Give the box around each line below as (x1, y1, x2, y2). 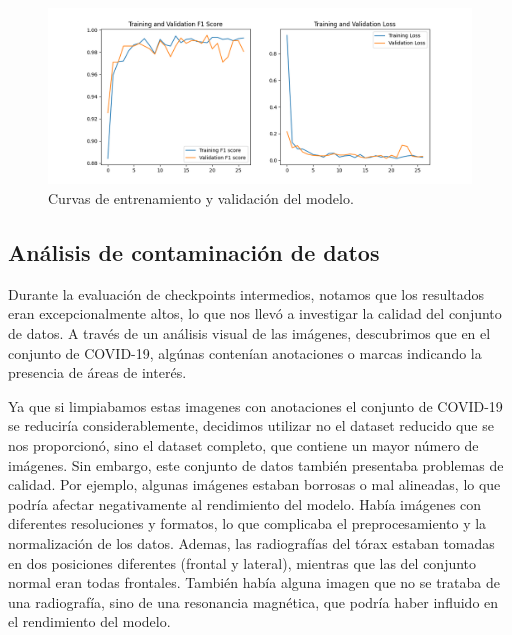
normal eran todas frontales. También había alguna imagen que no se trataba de (8, 572, 500, 593)
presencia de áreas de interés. (8, 362, 187, 383)
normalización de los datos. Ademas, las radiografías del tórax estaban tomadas (8, 532, 495, 553)
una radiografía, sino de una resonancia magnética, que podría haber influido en (8, 591, 499, 612)
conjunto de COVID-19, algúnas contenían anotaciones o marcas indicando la (8, 342, 482, 363)
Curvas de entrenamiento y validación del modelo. (48, 187, 354, 208)
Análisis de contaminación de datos (8, 236, 380, 267)
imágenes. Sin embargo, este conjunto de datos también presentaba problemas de (8, 454, 504, 475)
